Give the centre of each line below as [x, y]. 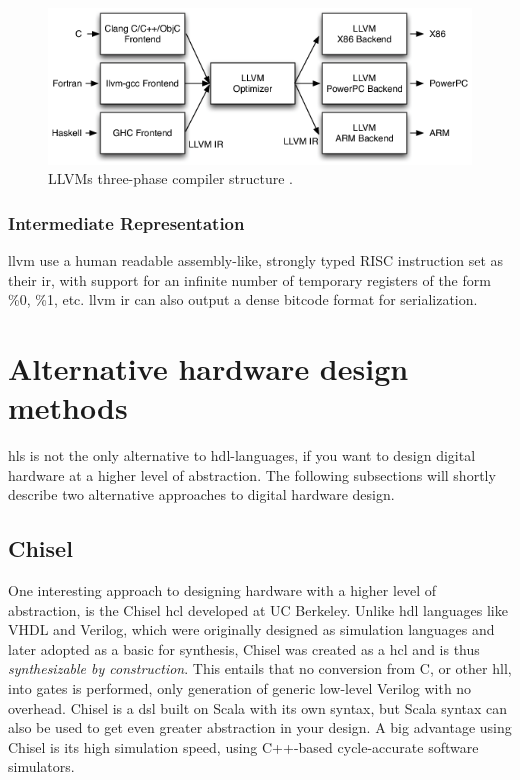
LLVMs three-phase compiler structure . [170, 178]
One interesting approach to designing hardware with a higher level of [222, 590]
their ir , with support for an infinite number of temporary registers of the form [249, 279]
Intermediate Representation [126, 222]
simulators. [41, 766]
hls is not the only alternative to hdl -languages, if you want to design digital [242, 455]
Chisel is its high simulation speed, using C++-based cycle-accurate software [243, 746]
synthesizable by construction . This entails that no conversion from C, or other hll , [260, 668]
